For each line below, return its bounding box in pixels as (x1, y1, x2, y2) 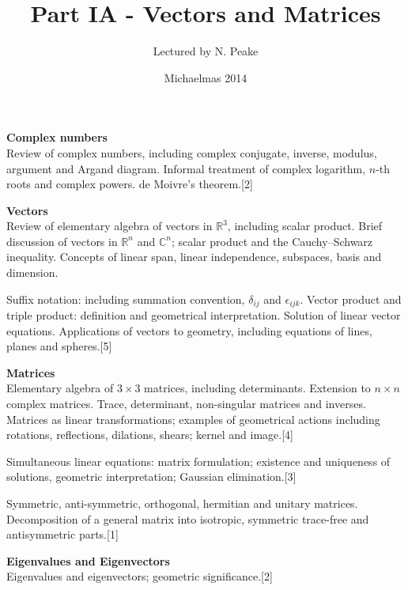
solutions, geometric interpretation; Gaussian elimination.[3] (6, 468, 297, 485)
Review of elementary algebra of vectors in (6, 217, 213, 234)
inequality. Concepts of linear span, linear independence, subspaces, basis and (6, 248, 382, 265)
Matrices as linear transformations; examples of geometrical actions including (6, 410, 380, 427)
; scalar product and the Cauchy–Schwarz (171, 233, 373, 249)
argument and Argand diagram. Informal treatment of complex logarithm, (6, 160, 366, 176)
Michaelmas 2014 (164, 69, 247, 85)
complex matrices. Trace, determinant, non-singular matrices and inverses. (6, 395, 366, 412)
